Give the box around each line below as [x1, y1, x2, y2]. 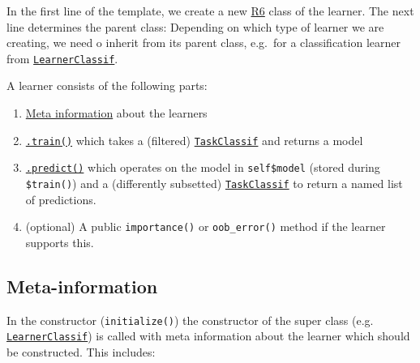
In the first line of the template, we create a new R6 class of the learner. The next [6, 2, 414, 19]
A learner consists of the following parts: [6, 77, 208, 94]
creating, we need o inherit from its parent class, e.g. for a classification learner [6, 34, 401, 51]
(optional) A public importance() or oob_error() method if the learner [25, 218, 386, 235]
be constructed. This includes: [6, 343, 156, 360]
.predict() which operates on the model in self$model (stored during [25, 159, 380, 176]
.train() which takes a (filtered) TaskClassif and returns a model [25, 131, 363, 148]
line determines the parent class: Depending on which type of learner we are [6, 18, 384, 35]
